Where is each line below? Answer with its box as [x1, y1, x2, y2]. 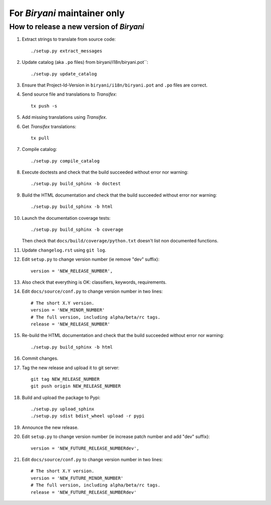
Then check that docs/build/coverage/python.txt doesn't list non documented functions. [22, 238, 218, 244]
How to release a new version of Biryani [9, 22, 145, 31]
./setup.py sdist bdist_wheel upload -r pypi [31, 413, 145, 419]
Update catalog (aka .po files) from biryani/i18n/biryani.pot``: [22, 59, 149, 65]
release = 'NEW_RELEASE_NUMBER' [31, 321, 110, 327]
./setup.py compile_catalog [31, 158, 100, 163]
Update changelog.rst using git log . [22, 247, 106, 253]
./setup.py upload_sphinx [31, 406, 95, 412]
